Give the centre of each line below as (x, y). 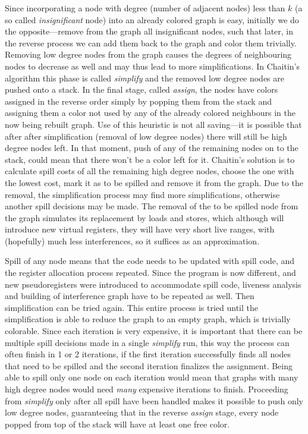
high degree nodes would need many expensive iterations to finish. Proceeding (147, 389)
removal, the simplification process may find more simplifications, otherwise (142, 194)
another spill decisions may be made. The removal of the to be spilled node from (152, 206)
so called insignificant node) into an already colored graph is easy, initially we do (152, 19)
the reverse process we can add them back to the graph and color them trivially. (151, 43)
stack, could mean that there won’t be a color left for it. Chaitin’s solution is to (150, 159)
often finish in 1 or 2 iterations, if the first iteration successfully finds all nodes (148, 354)
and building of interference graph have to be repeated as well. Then (130, 296)
